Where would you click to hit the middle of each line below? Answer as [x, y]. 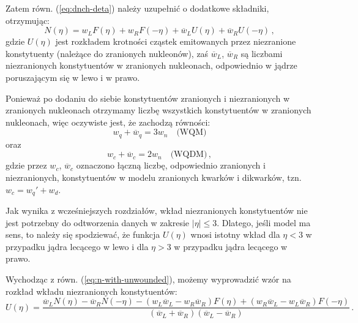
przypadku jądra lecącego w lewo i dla [77, 246]
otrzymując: [28, 20]
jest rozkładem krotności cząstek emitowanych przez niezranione [176, 41]
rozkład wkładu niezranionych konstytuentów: [91, 291]
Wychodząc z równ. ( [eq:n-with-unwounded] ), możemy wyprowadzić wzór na [148, 279]
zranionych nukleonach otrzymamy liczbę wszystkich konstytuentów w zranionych [158, 110]
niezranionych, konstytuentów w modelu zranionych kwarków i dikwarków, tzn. [154, 177]
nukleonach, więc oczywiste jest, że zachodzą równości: [108, 122]
